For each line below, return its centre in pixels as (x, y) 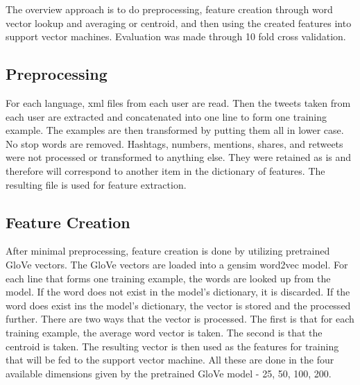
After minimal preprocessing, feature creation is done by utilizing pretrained (168, 251)
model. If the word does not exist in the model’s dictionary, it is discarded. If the (178, 292)
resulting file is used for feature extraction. (96, 184)
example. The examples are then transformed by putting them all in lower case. (175, 130)
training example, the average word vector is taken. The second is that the (164, 332)
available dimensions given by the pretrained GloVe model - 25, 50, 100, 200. (169, 373)
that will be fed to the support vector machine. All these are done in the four (170, 360)
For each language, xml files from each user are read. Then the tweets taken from (178, 102)
